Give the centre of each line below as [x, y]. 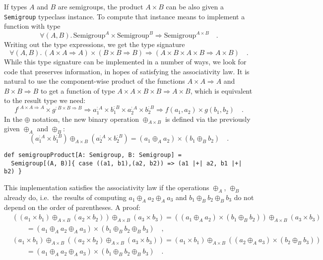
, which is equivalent [221, 90]
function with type [32, 26]
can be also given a [195, 6]
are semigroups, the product [100, 6]
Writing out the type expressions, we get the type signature [95, 44]
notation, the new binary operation [86, 119]
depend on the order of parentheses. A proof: [72, 207]
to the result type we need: [45, 100]
